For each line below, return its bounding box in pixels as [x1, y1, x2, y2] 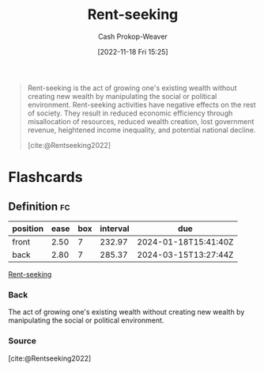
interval [100, 223, 130, 234]
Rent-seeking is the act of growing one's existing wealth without [27, 83, 237, 93]
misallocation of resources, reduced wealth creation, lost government [27, 116, 255, 126]
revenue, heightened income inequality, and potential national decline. [27, 125, 256, 134]
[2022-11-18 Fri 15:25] [97, 47, 168, 56]
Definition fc [8, 199, 70, 213]
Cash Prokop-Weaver [97, 32, 168, 41]
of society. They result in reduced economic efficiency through [27, 108, 233, 118]
